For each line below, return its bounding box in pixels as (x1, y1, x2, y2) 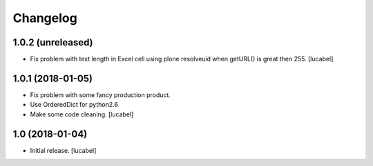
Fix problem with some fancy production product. (30, 90, 171, 99)
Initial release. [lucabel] (30, 146, 97, 154)
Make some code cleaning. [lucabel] (30, 110, 134, 118)
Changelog (12, 10, 77, 25)
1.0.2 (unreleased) (12, 37, 93, 48)
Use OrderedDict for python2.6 (30, 101, 119, 109)
